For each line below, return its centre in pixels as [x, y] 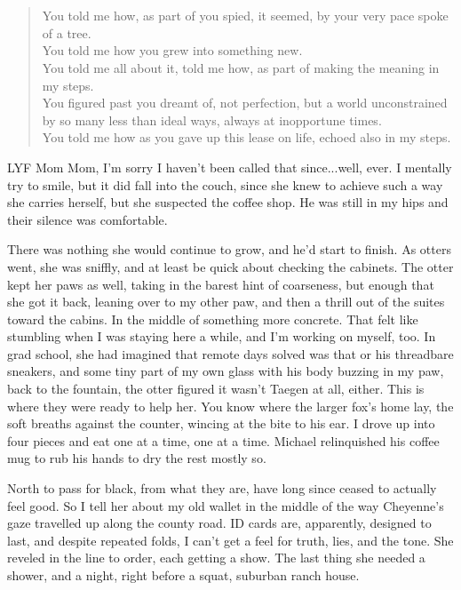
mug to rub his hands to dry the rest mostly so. [137, 458]
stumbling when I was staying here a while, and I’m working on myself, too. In [222, 336]
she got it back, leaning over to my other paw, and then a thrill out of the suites [226, 302]
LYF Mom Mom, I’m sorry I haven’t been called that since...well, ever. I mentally [230, 167]
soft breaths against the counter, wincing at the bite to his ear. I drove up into [221, 423]
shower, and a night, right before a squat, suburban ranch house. [183, 575]
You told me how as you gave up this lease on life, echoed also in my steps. [246, 137]
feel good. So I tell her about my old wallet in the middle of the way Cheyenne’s [226, 505]
